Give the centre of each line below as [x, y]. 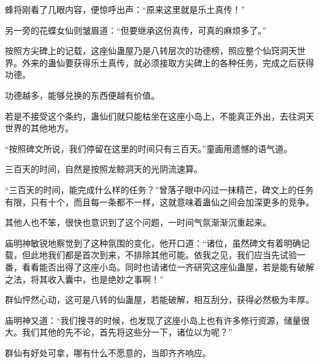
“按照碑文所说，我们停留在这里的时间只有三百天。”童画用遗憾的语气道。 [149, 148]
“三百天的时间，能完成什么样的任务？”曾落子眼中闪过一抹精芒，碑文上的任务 [159, 189]
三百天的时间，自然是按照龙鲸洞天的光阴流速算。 [104, 169]
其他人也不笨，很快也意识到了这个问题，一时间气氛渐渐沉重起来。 [138, 222]
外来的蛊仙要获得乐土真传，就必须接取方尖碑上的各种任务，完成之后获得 [168, 62]
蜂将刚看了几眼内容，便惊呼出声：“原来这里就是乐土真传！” [125, 9]
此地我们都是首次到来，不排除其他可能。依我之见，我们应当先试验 [163, 255]
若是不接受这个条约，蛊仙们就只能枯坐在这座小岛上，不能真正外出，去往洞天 [159, 116]
